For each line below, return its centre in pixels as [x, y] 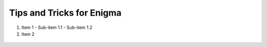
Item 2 [28, 34]
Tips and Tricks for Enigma [65, 13]
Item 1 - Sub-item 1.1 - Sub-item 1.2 [57, 27]
